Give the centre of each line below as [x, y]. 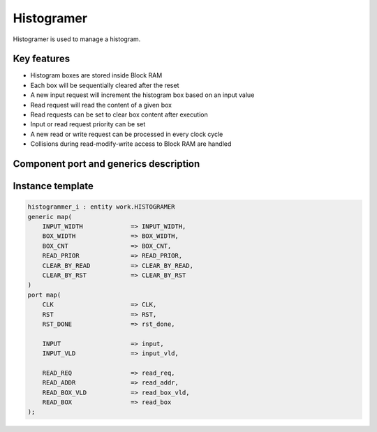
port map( [44, 295]
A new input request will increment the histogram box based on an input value [142, 95]
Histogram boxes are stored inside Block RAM [96, 75]
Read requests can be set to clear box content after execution [119, 114]
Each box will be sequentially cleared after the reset [105, 85]
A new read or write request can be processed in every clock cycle [127, 134]
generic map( [50, 217]
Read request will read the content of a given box [101, 105]
